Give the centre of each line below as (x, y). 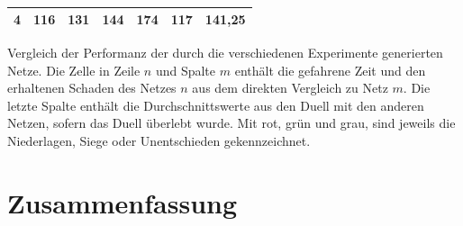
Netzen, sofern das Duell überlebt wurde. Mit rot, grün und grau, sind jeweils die (231, 123)
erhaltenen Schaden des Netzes (92, 88)
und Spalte (186, 70)
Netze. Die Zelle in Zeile (74, 70)
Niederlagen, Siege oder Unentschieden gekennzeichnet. (159, 141)
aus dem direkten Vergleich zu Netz (290, 88)
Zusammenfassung (123, 202)
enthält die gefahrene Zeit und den (330, 70)
